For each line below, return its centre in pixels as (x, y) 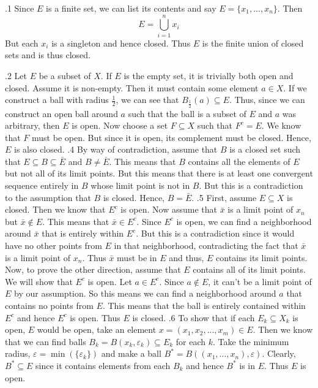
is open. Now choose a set (120, 125)
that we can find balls (46, 341)
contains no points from (49, 306)
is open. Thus (95, 317)
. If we (295, 87)
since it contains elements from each (103, 365)
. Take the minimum (251, 341)
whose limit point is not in (140, 185)
